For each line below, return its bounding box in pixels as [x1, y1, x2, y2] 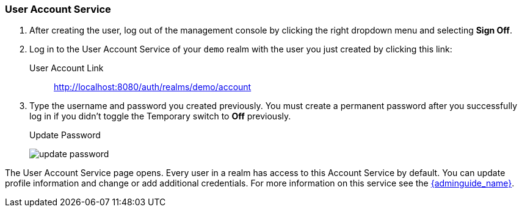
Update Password [29, 130, 101, 141]
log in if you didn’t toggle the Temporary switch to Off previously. [29, 111, 291, 122]
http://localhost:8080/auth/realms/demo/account [54, 82, 252, 93]
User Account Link [29, 63, 104, 74]
